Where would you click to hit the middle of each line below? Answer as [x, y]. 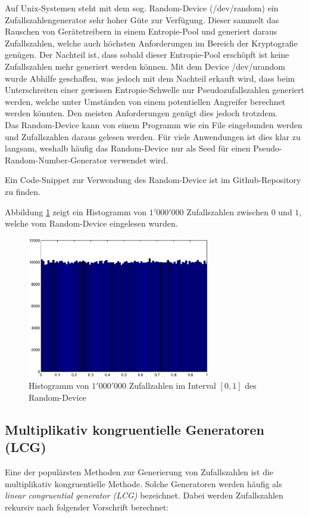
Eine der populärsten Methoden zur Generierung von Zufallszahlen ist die [139, 471]
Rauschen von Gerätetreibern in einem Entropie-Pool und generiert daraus [141, 31]
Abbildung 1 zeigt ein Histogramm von [76, 211]
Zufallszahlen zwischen [227, 211]
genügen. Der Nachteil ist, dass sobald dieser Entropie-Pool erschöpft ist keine [147, 55]
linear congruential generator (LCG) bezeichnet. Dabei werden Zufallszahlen [144, 495]
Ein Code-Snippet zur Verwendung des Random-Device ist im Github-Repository [153, 180]
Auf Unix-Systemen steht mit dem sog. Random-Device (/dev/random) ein [142, 8]
